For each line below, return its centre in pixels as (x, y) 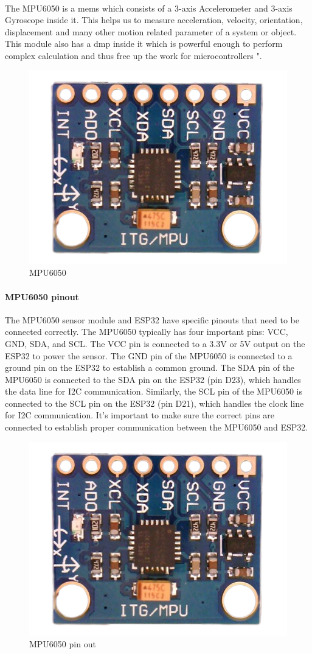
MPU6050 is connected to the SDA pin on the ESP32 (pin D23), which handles (153, 379)
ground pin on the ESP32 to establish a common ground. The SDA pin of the (150, 367)
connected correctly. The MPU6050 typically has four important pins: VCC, (147, 332)
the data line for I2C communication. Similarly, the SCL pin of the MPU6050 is (154, 391)
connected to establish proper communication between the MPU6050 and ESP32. (157, 427)
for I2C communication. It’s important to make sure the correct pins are (140, 415)
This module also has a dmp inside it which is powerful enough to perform (144, 44)
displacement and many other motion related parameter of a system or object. (151, 31)
